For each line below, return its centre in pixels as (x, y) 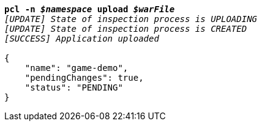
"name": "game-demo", (77, 68)
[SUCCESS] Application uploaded (82, 39)
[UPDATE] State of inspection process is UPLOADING (131, 19)
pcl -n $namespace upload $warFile (90, 9)
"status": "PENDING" (74, 87)
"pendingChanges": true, (84, 78)
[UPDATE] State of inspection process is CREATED (126, 29)
